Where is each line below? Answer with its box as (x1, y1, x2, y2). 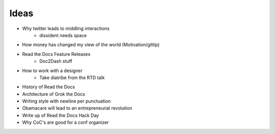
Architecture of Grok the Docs (22, 91, 85, 97)
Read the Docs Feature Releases (22, 51, 91, 57)
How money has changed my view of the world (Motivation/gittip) (22, 42, 160, 48)
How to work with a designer (22, 68, 82, 74)
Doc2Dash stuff (39, 58, 72, 64)
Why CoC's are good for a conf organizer (22, 119, 109, 125)
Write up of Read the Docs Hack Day (22, 112, 99, 118)
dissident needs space (39, 32, 87, 38)
